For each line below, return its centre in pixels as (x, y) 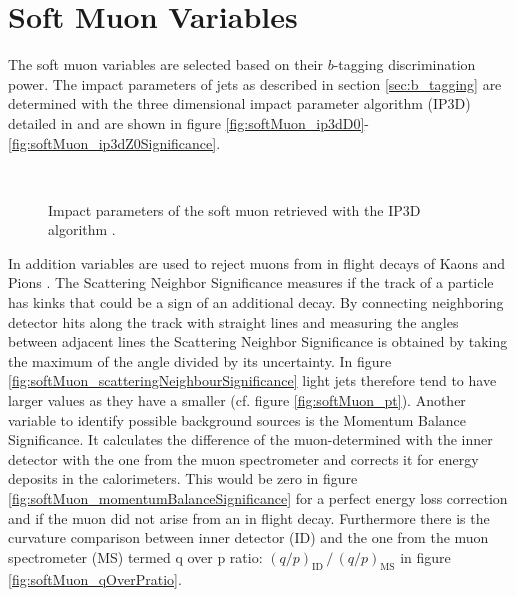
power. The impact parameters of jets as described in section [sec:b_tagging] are (255, 83)
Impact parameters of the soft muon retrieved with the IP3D (234, 209)
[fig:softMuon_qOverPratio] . (95, 578)
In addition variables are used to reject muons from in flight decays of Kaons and (257, 262)
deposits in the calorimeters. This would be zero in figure (183, 478)
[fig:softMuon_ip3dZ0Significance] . (114, 142)
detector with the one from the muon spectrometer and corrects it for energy (243, 458)
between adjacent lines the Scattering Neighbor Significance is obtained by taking (258, 341)
